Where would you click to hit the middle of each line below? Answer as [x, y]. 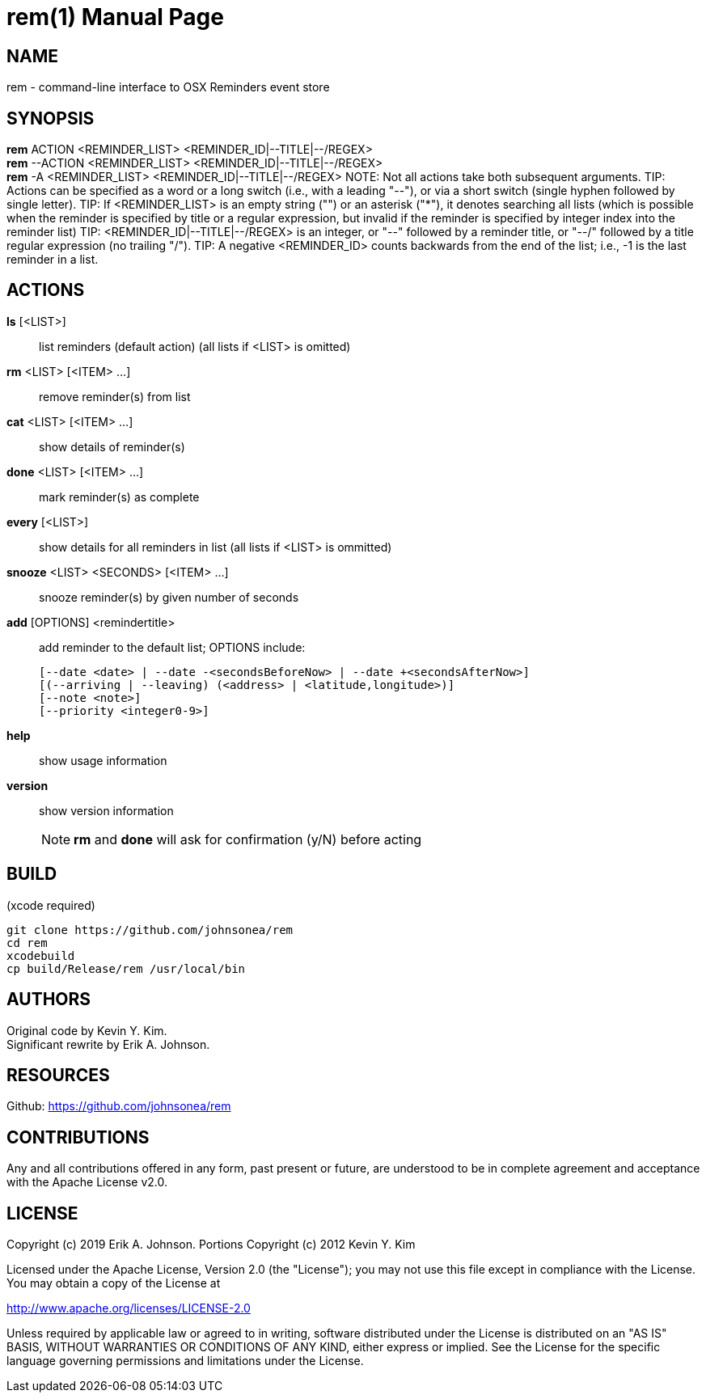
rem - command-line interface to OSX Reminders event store [168, 87]
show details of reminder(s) [112, 446]
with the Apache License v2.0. [87, 1182]
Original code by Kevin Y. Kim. [87, 1030]
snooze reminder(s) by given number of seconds [169, 597]
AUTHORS [49, 1000]
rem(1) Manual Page [115, 17]
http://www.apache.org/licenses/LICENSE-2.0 [129, 1308]
